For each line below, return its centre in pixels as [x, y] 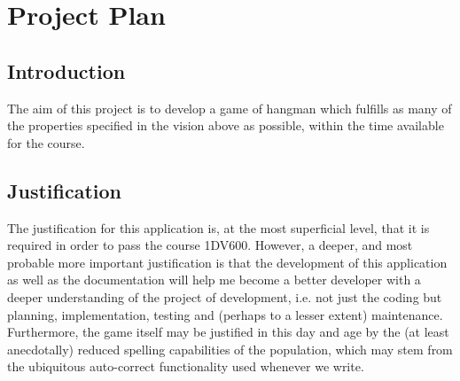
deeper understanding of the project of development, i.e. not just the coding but [225, 296]
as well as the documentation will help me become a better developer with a [214, 280]
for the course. [46, 142]
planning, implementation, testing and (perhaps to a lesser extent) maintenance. [225, 314]
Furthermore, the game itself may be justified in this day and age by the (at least [228, 332]
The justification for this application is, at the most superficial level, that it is [218, 227]
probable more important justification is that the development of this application [227, 262]
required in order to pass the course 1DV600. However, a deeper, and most [210, 245]
